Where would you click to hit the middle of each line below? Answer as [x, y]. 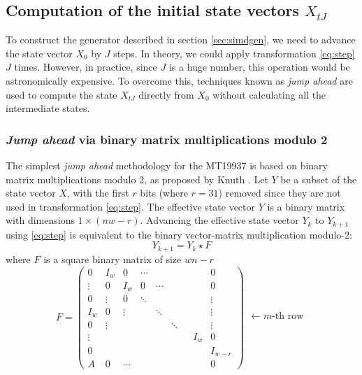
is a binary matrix [306, 206]
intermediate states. [48, 108]
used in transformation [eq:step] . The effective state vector [131, 206]
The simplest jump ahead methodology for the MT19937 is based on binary [167, 165]
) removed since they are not [280, 193]
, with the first [98, 193]
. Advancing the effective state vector [219, 220]
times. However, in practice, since [86, 67]
